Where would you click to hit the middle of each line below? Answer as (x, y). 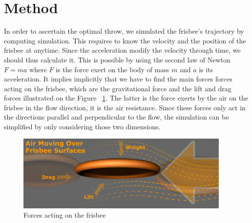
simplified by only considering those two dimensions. (82, 127)
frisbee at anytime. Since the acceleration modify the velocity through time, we (122, 50)
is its (206, 69)
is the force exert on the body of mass (113, 69)
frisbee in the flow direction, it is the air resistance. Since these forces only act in (125, 107)
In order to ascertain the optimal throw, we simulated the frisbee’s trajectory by (124, 31)
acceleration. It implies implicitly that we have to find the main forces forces (118, 79)
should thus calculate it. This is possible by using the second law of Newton (117, 59)
